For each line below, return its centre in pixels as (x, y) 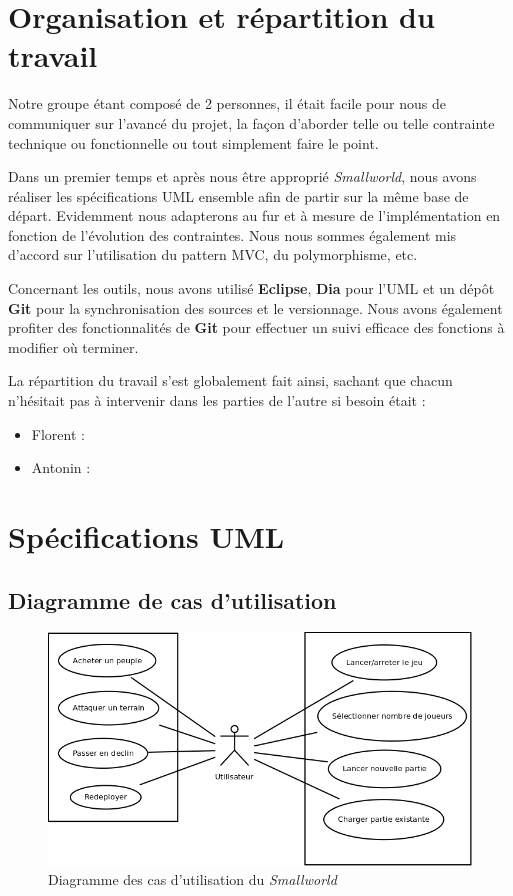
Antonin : (61, 467)
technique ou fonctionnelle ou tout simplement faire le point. (193, 142)
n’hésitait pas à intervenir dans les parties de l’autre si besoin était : (217, 400)
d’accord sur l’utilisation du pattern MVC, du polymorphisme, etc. (213, 254)
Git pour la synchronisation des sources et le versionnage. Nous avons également (255, 307)
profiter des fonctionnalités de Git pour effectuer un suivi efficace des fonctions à (256, 327)
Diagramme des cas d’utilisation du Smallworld (192, 879)
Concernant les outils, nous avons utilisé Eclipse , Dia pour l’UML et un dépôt (251, 288)
